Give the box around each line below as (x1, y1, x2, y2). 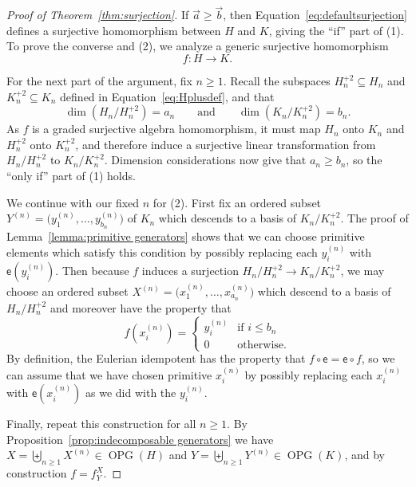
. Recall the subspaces (223, 73, 331, 88)
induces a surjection (141, 262, 239, 279)
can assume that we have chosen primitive (6, 366, 212, 383)
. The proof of (340, 210, 409, 226)
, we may (340, 262, 385, 279)
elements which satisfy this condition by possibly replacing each (6, 244, 318, 261)
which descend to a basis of (257, 283, 391, 299)
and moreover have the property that (50, 299, 232, 316)
